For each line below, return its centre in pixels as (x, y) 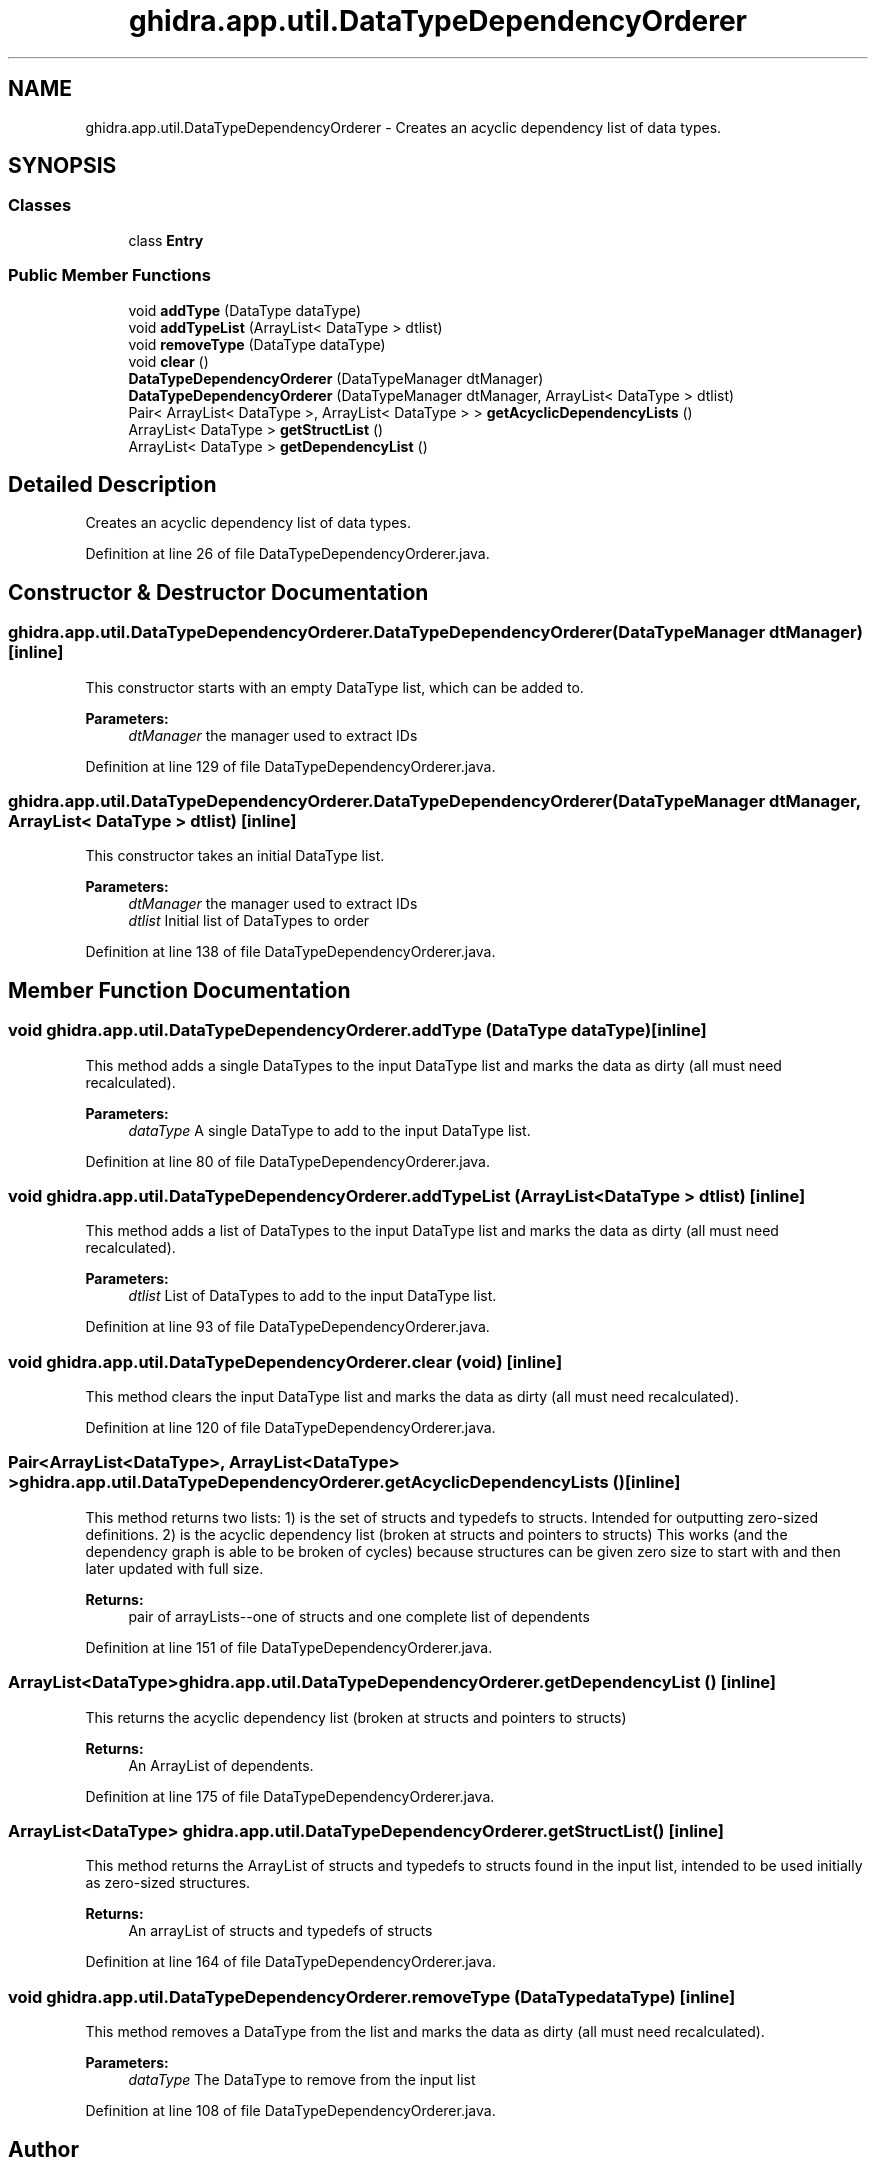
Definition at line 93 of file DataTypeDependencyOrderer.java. (287, 1327)
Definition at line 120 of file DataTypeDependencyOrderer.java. (290, 1428)
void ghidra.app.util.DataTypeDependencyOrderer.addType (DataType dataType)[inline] (357, 1030)
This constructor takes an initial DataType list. (235, 856)
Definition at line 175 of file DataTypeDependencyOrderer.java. (290, 1796)
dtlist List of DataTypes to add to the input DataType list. (312, 1296)
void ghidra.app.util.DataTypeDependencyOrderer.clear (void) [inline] (285, 1361)
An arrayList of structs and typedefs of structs (280, 1931)
